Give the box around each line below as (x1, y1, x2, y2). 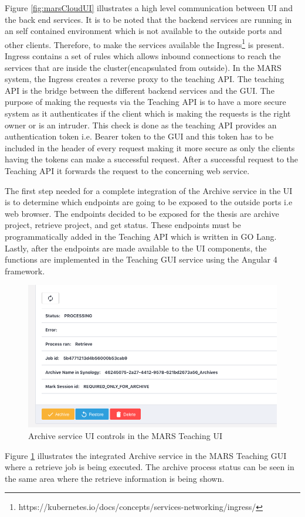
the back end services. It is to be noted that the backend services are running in (5, 13, 292, 25)
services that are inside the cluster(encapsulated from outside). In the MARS (5, 61, 282, 73)
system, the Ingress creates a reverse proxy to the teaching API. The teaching (5, 73, 284, 85)
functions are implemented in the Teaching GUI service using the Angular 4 (5, 253, 277, 266)
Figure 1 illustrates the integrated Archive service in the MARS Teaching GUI (5, 449, 287, 461)
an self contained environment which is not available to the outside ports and (5, 25, 282, 37)
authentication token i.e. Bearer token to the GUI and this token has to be (5, 130, 274, 142)
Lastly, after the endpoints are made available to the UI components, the (5, 242, 267, 254)
